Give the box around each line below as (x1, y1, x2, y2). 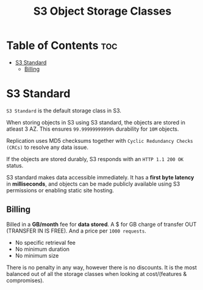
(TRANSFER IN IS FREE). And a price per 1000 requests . (6, 227, 146, 234)
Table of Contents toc (6, 38, 118, 53)
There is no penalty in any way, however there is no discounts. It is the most (6, 264, 197, 271)
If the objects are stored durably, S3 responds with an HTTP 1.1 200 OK (6, 155, 184, 162)
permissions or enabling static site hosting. (6, 186, 115, 194)
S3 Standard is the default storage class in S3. (6, 107, 122, 114)
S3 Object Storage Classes (33, 4, 172, 18)
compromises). (6, 277, 45, 284)
